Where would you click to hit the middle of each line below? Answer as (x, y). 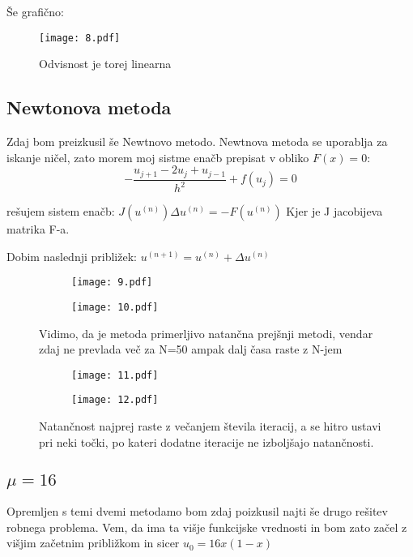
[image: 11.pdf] (115, 375)
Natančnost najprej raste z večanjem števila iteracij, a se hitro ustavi (210, 426)
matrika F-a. (38, 229)
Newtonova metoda (89, 107)
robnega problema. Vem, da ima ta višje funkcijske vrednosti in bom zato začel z (207, 527)
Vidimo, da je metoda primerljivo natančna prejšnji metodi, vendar (206, 333)
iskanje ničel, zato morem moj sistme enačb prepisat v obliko (158, 157)
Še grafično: (35, 11)
